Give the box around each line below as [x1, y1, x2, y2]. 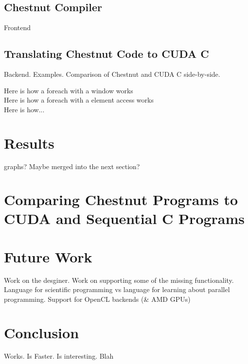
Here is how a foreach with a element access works [4, 95, 154, 105]
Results [4, 133, 54, 153]
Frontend [4, 22, 31, 33]
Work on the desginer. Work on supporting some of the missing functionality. [4, 275, 234, 285]
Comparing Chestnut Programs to [4, 190, 238, 209]
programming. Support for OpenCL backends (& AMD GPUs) [4, 294, 191, 304]
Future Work [4, 246, 92, 266]
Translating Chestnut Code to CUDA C [4, 46, 209, 61]
